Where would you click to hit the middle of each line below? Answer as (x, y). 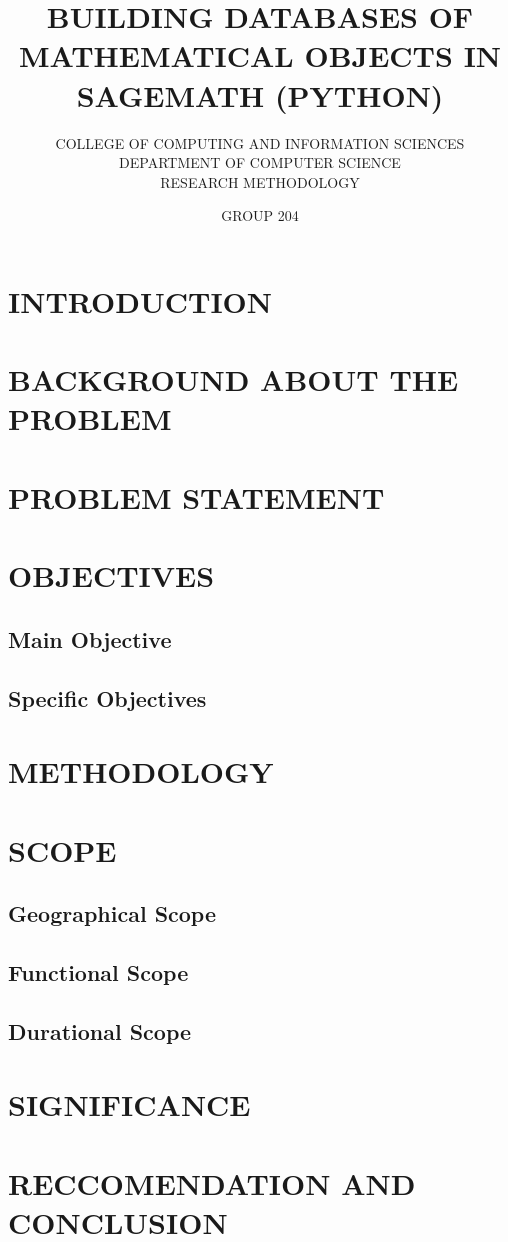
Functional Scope (98, 971)
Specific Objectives (107, 697)
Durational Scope (100, 1030)
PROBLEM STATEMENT (196, 496)
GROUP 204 (260, 215)
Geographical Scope (112, 913)
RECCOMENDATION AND (212, 1182)
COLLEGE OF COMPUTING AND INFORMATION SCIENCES (260, 142)
